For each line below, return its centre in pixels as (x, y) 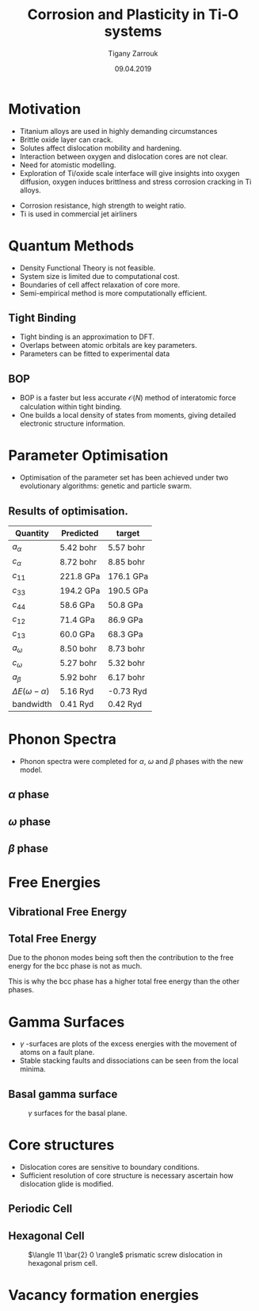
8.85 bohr (126, 562)
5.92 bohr (78, 678)
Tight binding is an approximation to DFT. (87, 337)
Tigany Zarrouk (133, 53)
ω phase (30, 822)
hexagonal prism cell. (63, 1263)
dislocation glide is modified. (67, 1184)
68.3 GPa (126, 634)
